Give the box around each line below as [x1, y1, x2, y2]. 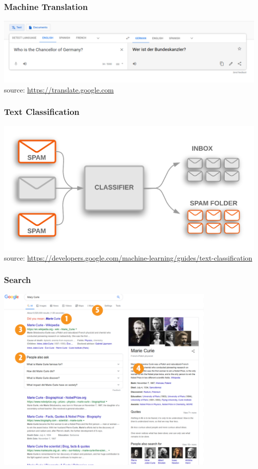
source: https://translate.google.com [4, 84, 114, 94]
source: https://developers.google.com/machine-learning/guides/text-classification [4, 252, 253, 263]
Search [4, 274, 31, 286]
